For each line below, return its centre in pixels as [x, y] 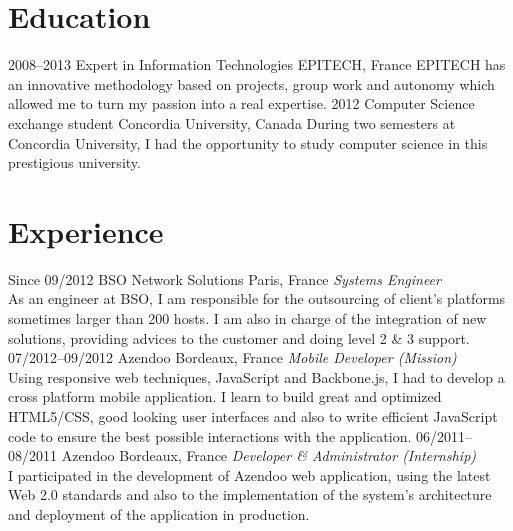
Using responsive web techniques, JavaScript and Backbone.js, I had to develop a [256, 376]
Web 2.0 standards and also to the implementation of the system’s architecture [250, 494]
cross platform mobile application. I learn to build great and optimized [225, 396]
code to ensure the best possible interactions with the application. [210, 435]
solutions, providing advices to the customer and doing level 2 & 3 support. [239, 337]
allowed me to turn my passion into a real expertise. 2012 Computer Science [241, 103]
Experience [86, 230]
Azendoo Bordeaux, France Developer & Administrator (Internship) [269, 455]
